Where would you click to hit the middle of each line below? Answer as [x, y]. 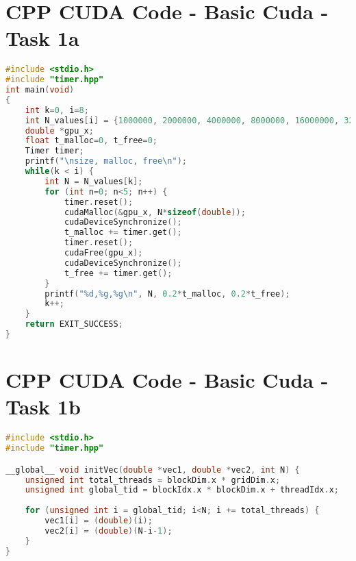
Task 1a [42, 38]
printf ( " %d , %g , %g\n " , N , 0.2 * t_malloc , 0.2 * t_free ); [167, 294]
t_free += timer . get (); [118, 273]
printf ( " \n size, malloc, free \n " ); [106, 161]
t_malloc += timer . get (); [123, 233]
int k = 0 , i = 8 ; [57, 110]
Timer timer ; [54, 151]
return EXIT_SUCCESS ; [74, 324]
